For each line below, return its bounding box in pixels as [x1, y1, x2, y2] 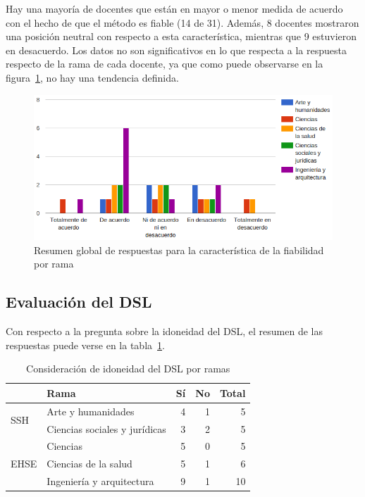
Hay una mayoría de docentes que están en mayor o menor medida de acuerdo [6, 1, 343, 15]
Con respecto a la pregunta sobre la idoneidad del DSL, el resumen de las [6, 324, 323, 339]
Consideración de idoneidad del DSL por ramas [26, 361, 230, 376]
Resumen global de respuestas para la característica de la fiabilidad [34, 242, 324, 257]
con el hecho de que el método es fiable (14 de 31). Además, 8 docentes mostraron [6, 15, 359, 30]
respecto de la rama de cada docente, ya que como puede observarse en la [6, 56, 323, 71]
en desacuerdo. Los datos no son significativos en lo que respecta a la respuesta [6, 42, 347, 57]
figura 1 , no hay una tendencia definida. [6, 70, 179, 84]
